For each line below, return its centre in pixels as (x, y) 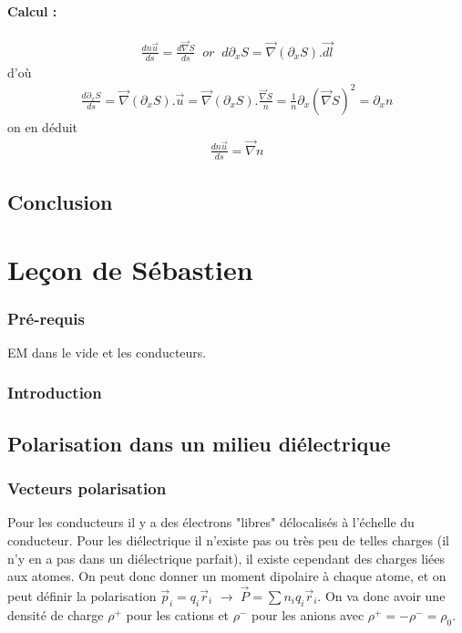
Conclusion (60, 201)
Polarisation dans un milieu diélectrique (199, 443)
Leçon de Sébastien (130, 269)
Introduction (55, 393)
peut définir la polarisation (82, 595)
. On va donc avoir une (381, 595)
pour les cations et (178, 614)
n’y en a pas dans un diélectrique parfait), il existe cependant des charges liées (226, 558)
